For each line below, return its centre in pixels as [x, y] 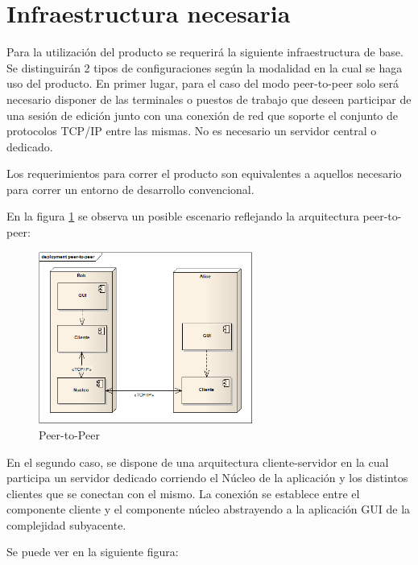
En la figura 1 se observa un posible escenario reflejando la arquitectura [183, 216]
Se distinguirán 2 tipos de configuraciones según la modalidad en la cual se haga [205, 67]
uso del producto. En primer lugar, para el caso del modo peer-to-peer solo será [203, 83]
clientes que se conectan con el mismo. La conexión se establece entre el [183, 493]
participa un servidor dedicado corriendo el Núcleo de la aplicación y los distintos [207, 478]
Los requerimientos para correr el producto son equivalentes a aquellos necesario [204, 173]
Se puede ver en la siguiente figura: [93, 552]
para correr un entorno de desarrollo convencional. [130, 189]
